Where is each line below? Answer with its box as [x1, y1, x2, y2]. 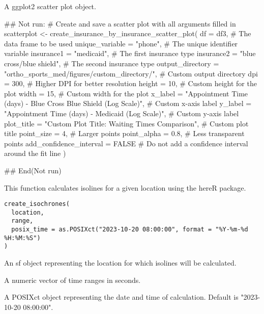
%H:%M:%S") [4, 234, 41, 242]
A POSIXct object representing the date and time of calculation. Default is [4, 292, 239, 302]
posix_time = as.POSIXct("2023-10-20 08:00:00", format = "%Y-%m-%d [11, 226, 248, 233]
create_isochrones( [4, 200, 70, 208]
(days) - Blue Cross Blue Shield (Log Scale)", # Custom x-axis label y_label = [4, 98, 252, 109]
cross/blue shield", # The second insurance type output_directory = [4, 58, 219, 68]
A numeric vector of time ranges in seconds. [4, 274, 141, 285]
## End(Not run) [4, 165, 62, 175]
